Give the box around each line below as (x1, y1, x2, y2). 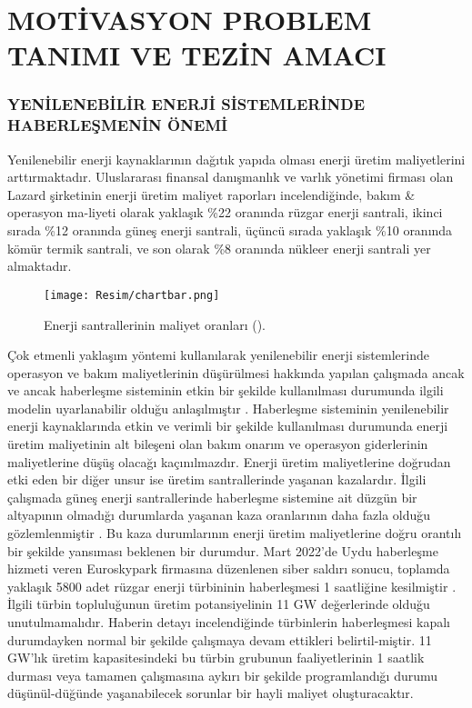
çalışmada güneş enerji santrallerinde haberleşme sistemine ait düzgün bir (7, 487, 417, 506)
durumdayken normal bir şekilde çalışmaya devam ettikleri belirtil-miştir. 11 (7, 630, 432, 649)
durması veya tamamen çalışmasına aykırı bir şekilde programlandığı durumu (7, 665, 438, 684)
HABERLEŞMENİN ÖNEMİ (7, 114, 228, 136)
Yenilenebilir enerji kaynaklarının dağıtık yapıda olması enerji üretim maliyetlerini (7, 149, 466, 168)
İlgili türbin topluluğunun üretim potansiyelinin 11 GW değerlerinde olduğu (7, 594, 430, 613)
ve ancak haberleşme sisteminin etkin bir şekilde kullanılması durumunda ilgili (7, 381, 444, 400)
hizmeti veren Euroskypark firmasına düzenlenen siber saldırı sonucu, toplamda (7, 559, 450, 578)
